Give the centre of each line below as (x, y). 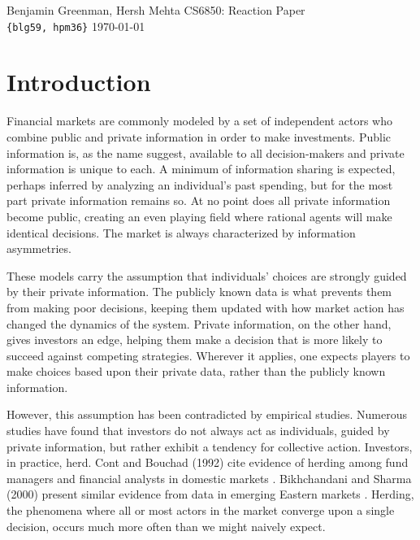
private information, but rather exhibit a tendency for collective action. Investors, (210, 446)
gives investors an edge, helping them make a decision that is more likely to (195, 340)
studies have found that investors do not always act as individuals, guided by (198, 431)
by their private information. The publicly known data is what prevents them (199, 292)
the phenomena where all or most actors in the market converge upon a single (201, 510)
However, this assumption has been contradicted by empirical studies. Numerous (207, 414)
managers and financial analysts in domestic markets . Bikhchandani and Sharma (209, 478)
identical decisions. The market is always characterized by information (181, 232)
